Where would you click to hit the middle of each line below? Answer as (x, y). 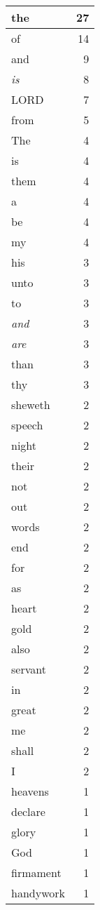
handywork (38, 893)
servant (29, 669)
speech (27, 425)
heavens (30, 791)
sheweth (31, 404)
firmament (36, 872)
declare (28, 811)
